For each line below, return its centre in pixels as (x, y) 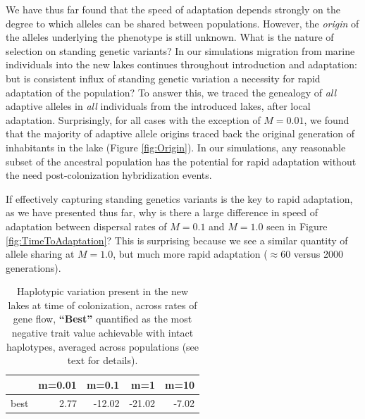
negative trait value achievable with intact (103, 333)
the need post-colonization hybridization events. (109, 175)
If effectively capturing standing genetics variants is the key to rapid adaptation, (179, 198)
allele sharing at (40, 254)
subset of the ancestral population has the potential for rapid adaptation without (181, 161)
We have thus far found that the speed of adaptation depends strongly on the (173, 9)
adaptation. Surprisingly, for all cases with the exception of (133, 119)
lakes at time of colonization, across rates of (103, 305)
